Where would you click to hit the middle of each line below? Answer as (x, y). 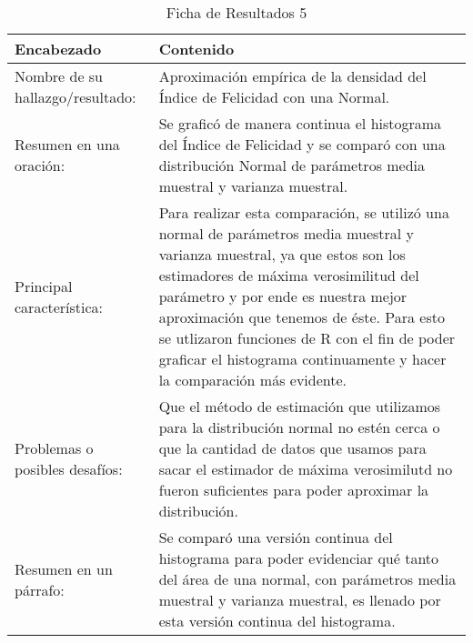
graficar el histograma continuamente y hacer (302, 359)
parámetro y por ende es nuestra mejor (283, 296)
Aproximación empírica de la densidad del (292, 76)
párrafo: (40, 589)
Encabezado (58, 49)
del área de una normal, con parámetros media (307, 579)
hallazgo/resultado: (75, 97)
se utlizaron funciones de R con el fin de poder (307, 338)
